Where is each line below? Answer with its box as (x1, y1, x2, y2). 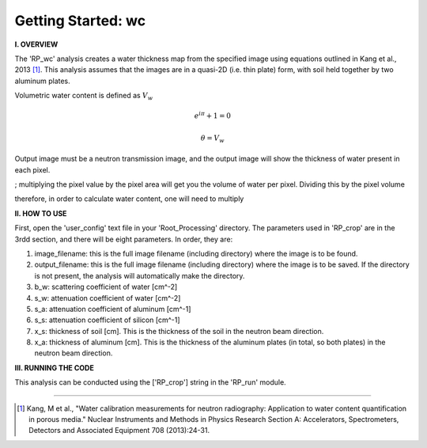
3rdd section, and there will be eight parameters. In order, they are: (14, 234, 233, 244)
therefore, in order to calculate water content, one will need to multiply (14, 194, 244, 203)
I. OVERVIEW (14, 40, 59, 49)
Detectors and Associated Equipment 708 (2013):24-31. (28, 426, 210, 435)
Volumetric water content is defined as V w (14, 91, 153, 102)
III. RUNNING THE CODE (14, 363, 94, 372)
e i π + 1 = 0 (194, 110, 231, 120)
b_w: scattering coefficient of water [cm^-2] (34, 282, 178, 292)
